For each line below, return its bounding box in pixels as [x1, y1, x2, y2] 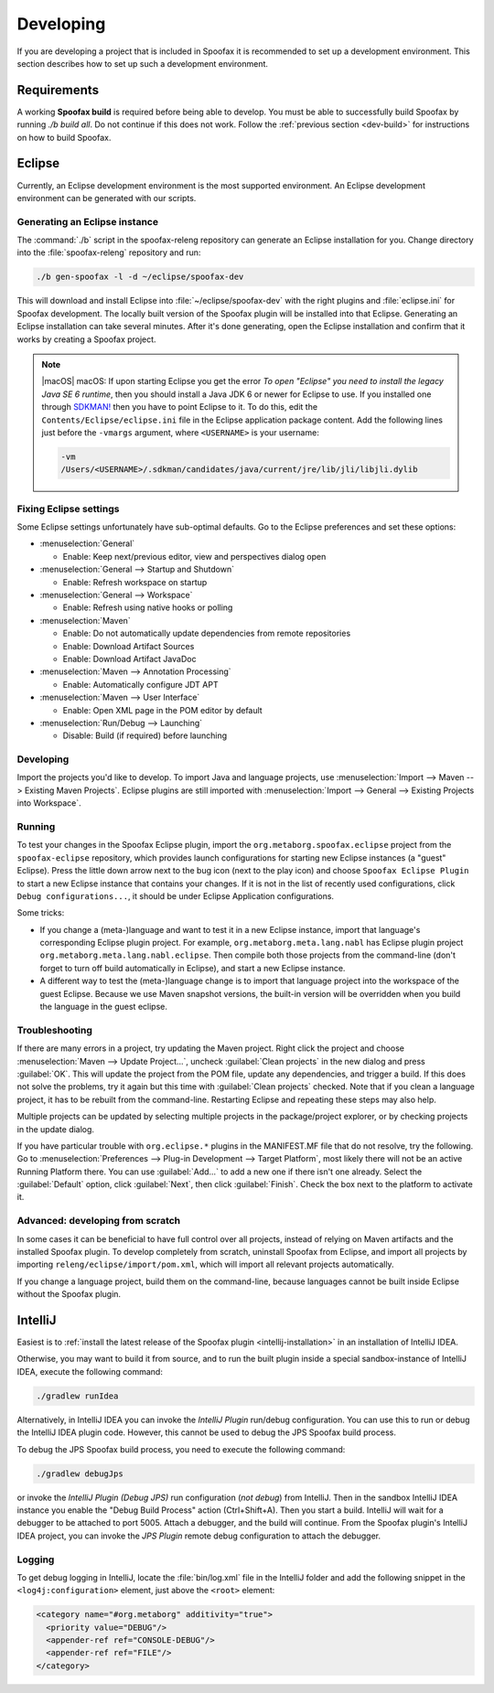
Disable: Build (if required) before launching [62, 730, 228, 741]
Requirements [16, 82, 100, 98]
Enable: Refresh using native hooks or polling [62, 602, 233, 613]
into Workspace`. [16, 798, 81, 809]
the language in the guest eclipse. [39, 1002, 168, 1013]
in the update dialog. [16, 1123, 95, 1134]
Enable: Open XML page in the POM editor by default [62, 704, 263, 715]
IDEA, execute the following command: [16, 1366, 164, 1377]
